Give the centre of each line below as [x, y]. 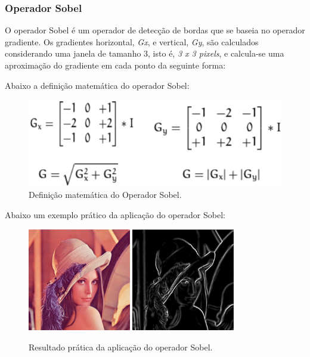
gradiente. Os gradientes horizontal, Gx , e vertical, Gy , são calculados [132, 41]
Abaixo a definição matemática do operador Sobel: [97, 85]
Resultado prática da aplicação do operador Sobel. [121, 347]
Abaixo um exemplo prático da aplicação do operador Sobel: [115, 215]
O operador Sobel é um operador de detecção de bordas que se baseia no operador [155, 30]
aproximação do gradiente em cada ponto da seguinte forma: [115, 65]
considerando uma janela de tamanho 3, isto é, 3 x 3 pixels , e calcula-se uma [145, 53]
